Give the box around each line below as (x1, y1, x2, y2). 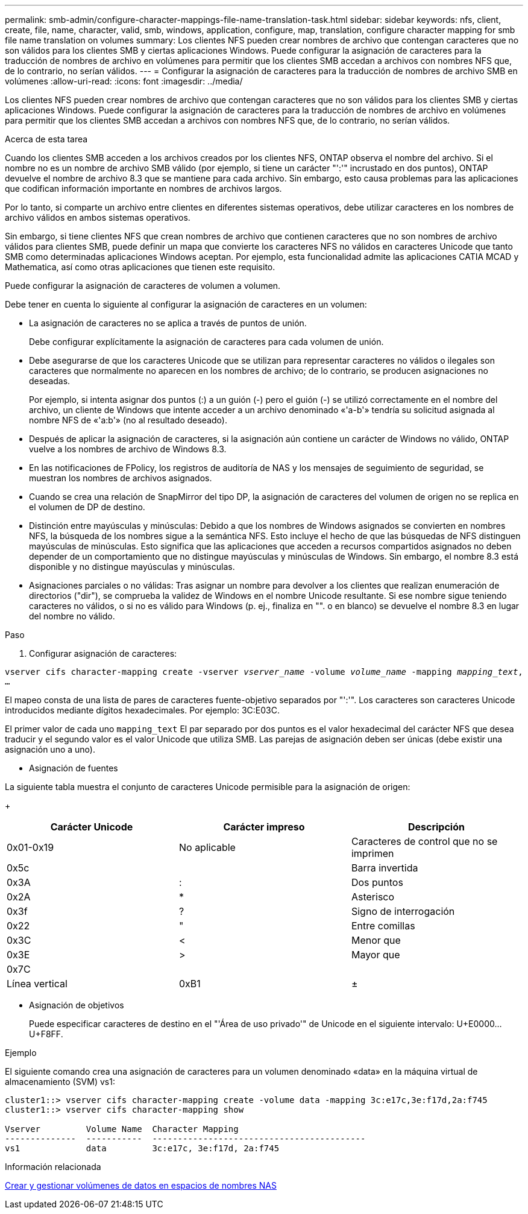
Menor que (351, 934, 401, 946)
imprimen (351, 847, 394, 859)
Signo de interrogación (351, 905, 455, 917)
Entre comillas (351, 920, 415, 932)
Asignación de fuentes (29, 763, 118, 773)
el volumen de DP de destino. (29, 502, 145, 512)
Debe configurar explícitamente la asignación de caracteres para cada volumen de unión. (29, 337, 384, 347)
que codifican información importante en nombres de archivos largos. (5, 183, 282, 194)
